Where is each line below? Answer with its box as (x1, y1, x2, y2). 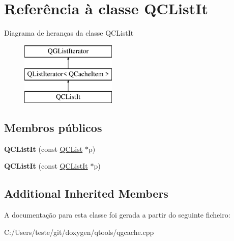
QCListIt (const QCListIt (4, 160, 88, 171)
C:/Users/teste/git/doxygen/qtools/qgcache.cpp (4, 226, 154, 237)
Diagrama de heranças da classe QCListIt (4, 28, 134, 38)
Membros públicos (4, 120, 102, 136)
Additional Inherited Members (4, 185, 168, 201)
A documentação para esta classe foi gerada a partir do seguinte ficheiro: (4, 209, 230, 220)
